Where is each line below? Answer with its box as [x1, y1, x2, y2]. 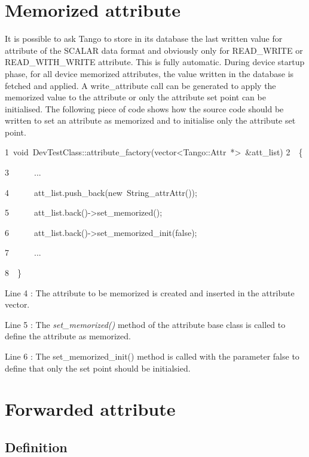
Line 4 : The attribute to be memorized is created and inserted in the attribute [5, 286, 295, 299]
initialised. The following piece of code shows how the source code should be [5, 102, 284, 115]
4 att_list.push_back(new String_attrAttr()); [5, 186, 197, 198]
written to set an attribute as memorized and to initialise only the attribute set [5, 114, 296, 127]
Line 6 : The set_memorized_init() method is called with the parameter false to [5, 350, 299, 362]
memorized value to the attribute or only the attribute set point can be [5, 91, 266, 103]
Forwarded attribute [5, 397, 176, 421]
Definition [5, 437, 68, 456]
